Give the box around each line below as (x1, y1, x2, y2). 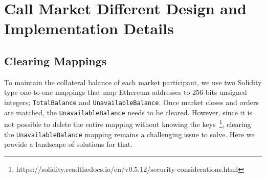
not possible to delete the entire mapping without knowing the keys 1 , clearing (4, 117, 251, 129)
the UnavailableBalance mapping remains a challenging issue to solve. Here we (4, 129, 255, 139)
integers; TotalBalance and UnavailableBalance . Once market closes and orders (4, 96, 259, 107)
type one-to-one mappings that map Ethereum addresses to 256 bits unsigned (4, 87, 247, 97)
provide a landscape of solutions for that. (4, 139, 133, 149)
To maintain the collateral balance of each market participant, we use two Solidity (4, 77, 262, 87)
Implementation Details (4, 18, 174, 39)
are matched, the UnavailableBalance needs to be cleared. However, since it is (4, 107, 252, 117)
